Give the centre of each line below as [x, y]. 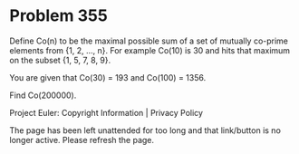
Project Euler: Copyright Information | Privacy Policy [106, 112]
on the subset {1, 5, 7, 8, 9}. [60, 60]
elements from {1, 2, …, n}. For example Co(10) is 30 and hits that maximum [150, 50]
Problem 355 [59, 16]
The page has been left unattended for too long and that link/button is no [145, 130]
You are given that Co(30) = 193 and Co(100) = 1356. [108, 77]
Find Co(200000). [43, 95]
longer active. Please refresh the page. [82, 140]
